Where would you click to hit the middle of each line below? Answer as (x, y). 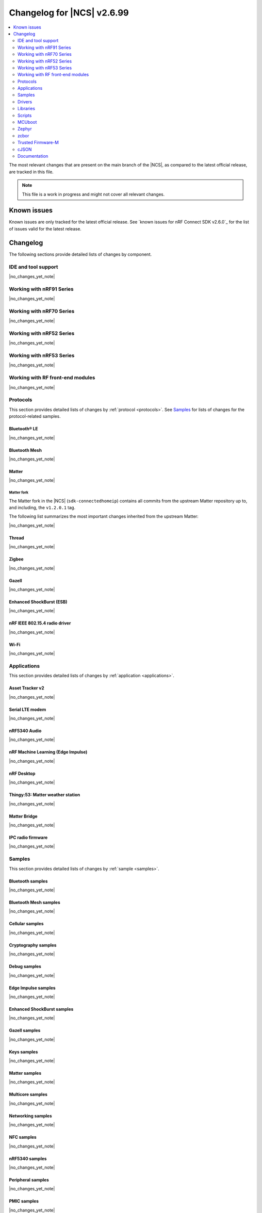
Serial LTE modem (27, 709)
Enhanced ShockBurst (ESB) (38, 602)
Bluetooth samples (28, 881)
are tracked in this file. (31, 172)
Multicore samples (28, 1095)
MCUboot (27, 122)
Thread (16, 538)
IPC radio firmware (28, 837)
